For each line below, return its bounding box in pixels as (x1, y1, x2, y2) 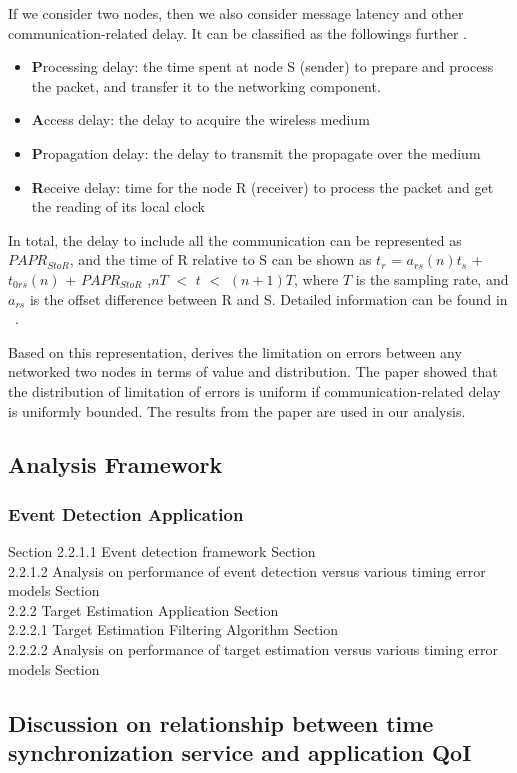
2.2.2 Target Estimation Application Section (8, 599, 279, 620)
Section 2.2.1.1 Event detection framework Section (8, 541, 316, 562)
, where (293, 268, 339, 289)
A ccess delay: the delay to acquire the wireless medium (31, 109, 370, 130)
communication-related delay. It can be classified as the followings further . (8, 22, 467, 43)
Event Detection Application (8, 501, 244, 526)
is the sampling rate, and (355, 268, 509, 289)
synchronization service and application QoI (8, 737, 472, 768)
